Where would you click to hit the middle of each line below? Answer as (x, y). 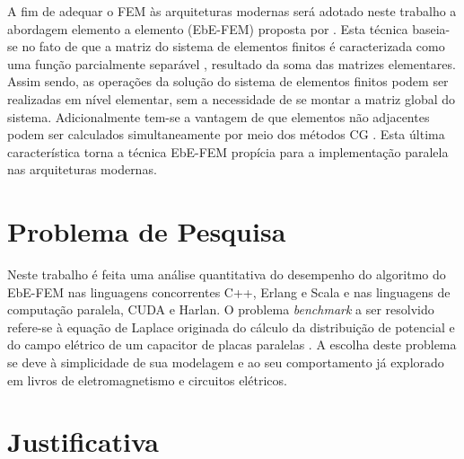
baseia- (431, 28)
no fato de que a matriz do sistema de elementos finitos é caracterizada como (233, 46)
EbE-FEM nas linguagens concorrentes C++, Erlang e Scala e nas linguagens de (229, 291)
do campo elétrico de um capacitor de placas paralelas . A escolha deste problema (232, 344)
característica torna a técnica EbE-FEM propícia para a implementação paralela (228, 151)
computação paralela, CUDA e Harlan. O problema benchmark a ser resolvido (221, 309)
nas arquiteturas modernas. (82, 169)
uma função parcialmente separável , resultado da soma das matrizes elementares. (232, 63)
